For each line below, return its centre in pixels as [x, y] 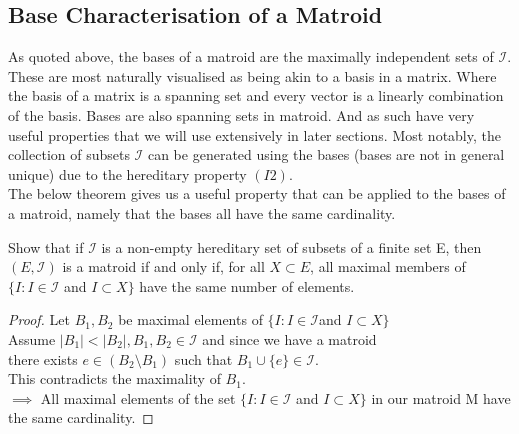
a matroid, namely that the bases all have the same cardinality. [202, 212]
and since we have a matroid [289, 338]
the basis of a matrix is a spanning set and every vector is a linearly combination [256, 95]
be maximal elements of [190, 319]
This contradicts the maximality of [114, 378]
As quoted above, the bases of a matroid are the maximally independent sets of [251, 56]
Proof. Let [39, 319]
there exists [43, 358]
